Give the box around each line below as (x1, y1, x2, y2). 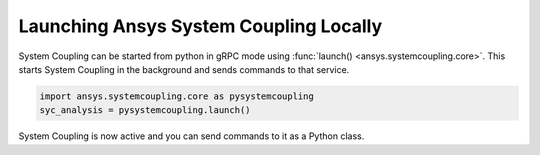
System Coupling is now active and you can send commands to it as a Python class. (18, 130, 365, 142)
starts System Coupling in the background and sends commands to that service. (18, 63, 350, 75)
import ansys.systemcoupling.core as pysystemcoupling (39, 90, 314, 102)
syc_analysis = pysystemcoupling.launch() (39, 105, 251, 116)
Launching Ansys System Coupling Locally (18, 15, 383, 37)
